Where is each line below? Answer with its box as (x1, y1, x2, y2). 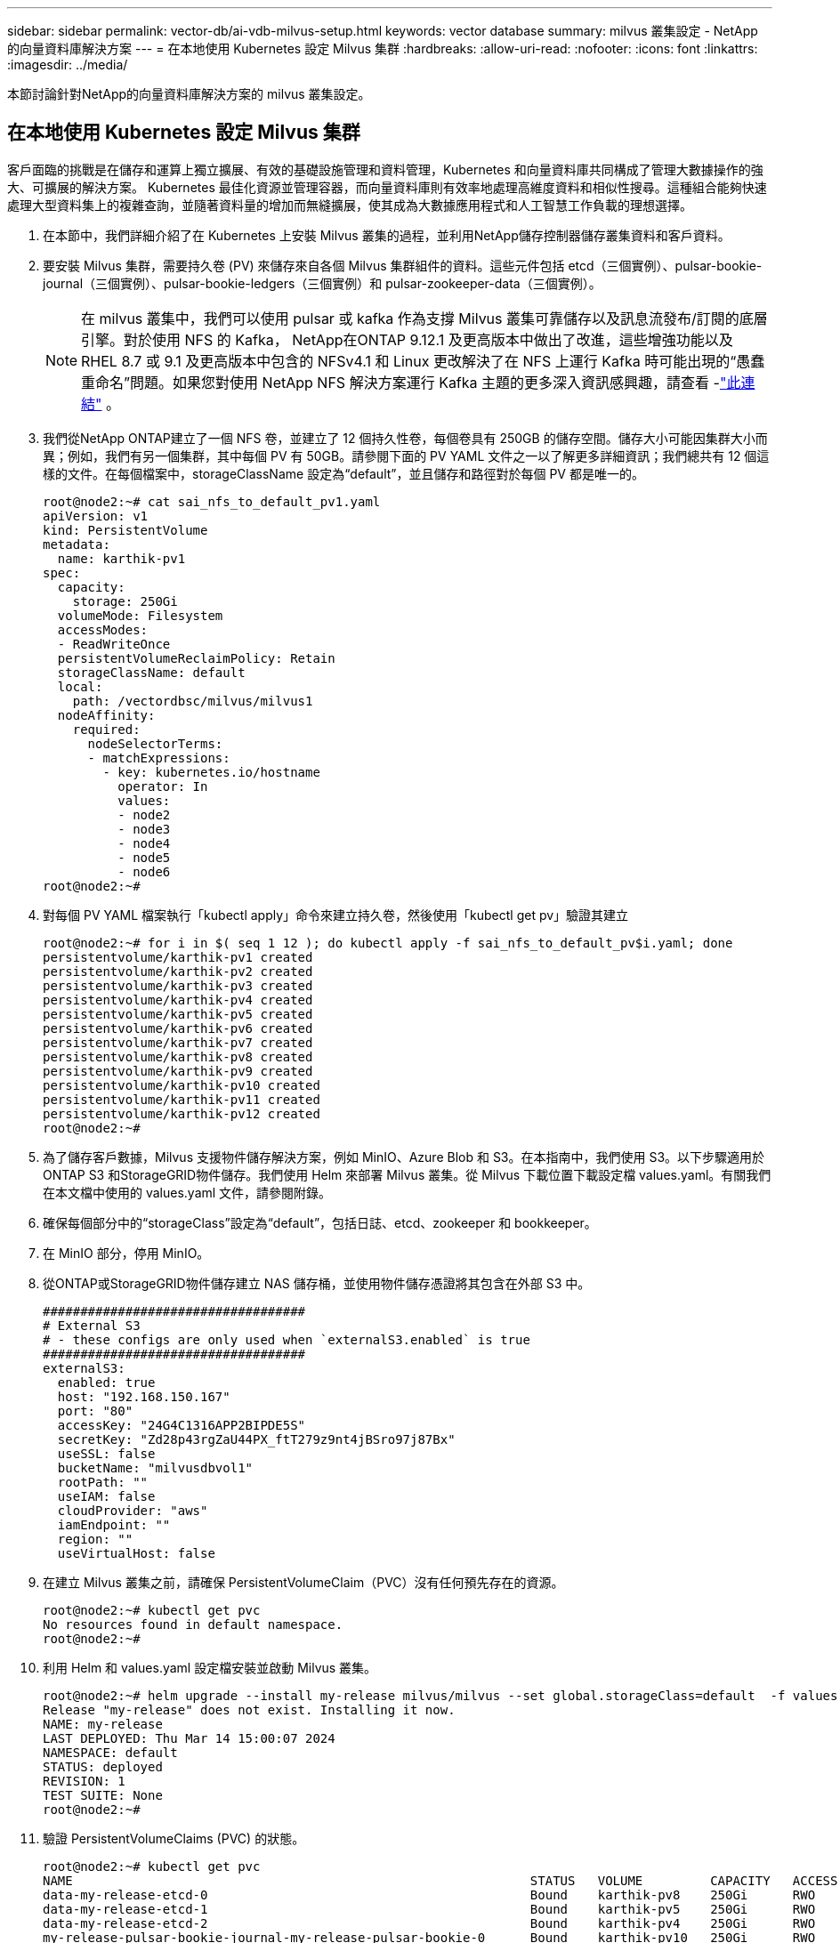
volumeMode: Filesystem (57, 608, 223, 623)
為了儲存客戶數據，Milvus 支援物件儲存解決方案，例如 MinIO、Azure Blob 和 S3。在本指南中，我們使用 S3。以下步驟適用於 (43, 1149, 765, 1165)
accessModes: (57, 622, 149, 637)
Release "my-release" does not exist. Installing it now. (43, 1702, 456, 1717)
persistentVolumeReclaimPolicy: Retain (57, 650, 335, 665)
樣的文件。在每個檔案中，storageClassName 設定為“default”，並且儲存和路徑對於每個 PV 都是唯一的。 (43, 465, 644, 481)
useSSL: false (57, 1446, 156, 1461)
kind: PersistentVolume (43, 522, 208, 537)
